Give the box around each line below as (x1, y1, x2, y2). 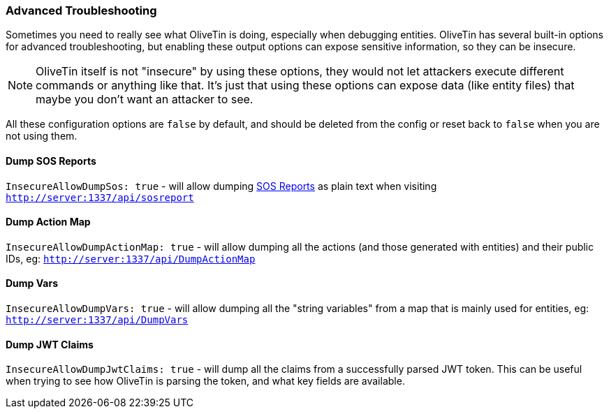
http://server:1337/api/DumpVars (6, 314, 189, 326)
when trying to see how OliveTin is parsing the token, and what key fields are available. (6, 375, 405, 387)
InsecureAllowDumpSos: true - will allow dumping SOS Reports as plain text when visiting (6, 179, 437, 192)
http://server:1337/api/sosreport (6, 191, 194, 203)
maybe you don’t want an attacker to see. (36, 92, 254, 107)
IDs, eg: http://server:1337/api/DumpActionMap (6, 252, 256, 265)
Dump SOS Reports (6, 154, 96, 167)
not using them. (6, 130, 78, 142)
